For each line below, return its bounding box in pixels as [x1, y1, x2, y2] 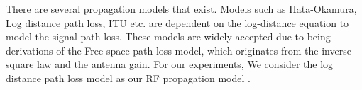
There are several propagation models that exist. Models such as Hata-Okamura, [6, 1, 357, 16]
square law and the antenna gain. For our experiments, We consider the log [6, 57, 334, 72]
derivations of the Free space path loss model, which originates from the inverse [6, 43, 351, 57]
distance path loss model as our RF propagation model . [6, 70, 251, 85]
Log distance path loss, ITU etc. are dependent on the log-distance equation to [6, 15, 349, 30]
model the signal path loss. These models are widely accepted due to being [6, 29, 331, 44]
